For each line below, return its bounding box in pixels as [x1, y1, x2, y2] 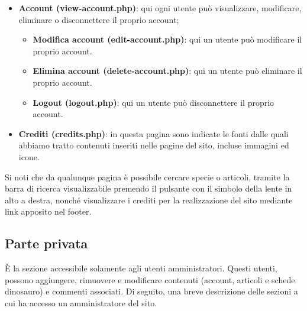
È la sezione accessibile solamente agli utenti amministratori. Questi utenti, [5, 262, 277, 274]
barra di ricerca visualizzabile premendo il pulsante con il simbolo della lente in [5, 182, 292, 195]
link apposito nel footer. [5, 205, 92, 218]
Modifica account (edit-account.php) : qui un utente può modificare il [33, 33, 302, 46]
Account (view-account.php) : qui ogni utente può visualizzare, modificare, [18, 2, 302, 14]
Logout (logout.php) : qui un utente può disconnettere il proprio [33, 96, 274, 108]
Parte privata [5, 234, 88, 252]
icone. [18, 150, 40, 163]
